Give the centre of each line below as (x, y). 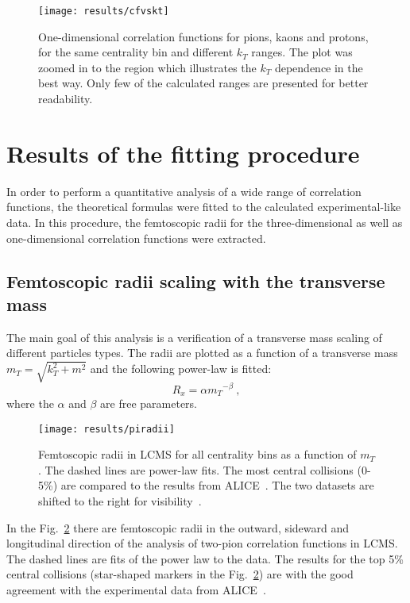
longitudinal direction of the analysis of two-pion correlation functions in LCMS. (202, 543)
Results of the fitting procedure (183, 153)
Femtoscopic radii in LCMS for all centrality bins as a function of (197, 454)
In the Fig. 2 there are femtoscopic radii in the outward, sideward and (178, 527)
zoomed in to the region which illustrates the (147, 67)
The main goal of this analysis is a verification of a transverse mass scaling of (194, 337)
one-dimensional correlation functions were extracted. (136, 238)
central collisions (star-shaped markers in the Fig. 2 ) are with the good (180, 574)
